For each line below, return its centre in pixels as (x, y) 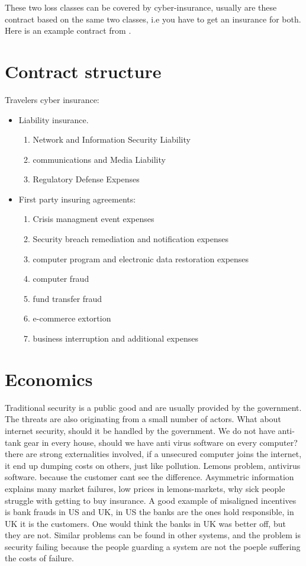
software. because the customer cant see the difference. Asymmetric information (149, 477)
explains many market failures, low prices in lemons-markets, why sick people (145, 488)
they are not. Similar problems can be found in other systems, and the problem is (153, 535)
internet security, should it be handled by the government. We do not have (140, 430)
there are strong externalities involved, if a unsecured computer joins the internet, (153, 454)
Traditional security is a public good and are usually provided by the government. (153, 407)
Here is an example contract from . (68, 30)
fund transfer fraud (67, 298)
